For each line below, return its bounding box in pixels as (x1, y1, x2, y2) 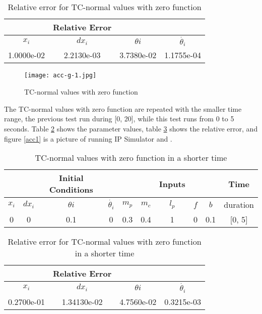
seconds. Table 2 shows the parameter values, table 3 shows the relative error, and (4, 123, 258, 133)
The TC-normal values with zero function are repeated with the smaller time (4, 103, 242, 114)
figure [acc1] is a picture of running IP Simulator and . (4, 133, 172, 144)
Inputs (159, 177, 185, 190)
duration (224, 199, 254, 211)
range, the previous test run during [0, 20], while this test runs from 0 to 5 (4, 113, 234, 124)
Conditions (49, 184, 93, 196)
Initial (59, 172, 84, 184)
